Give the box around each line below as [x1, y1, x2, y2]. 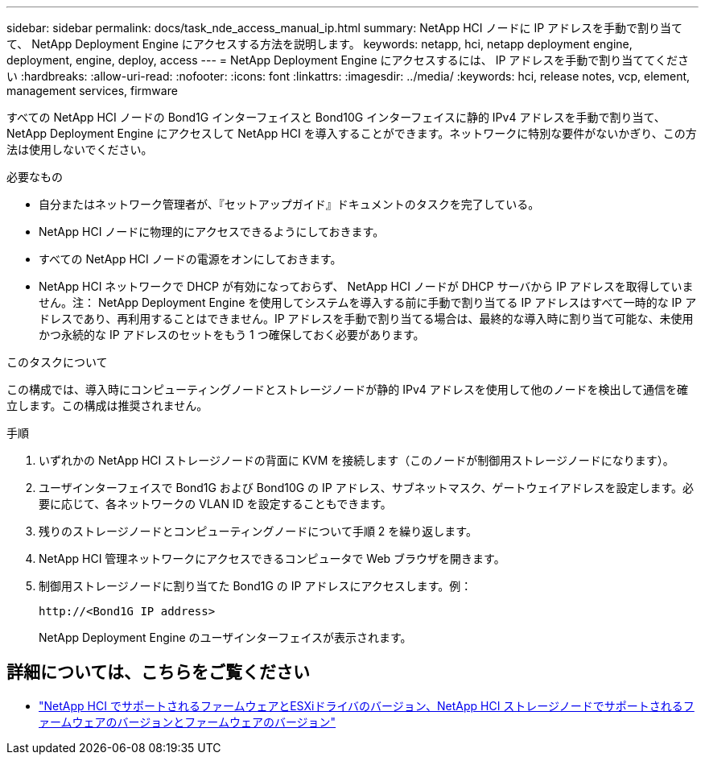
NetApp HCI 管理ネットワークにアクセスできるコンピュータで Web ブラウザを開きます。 [39, 552, 505, 565]
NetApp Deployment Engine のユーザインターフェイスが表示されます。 [39, 631, 412, 644]
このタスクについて [6, 355, 108, 369]
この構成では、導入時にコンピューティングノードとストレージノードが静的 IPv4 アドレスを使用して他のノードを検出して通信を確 [6, 383, 688, 396]
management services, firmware [6, 84, 178, 97]
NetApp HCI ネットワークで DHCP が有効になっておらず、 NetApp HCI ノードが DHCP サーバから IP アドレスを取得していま [39, 279, 694, 293]
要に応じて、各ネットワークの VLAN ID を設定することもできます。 [39, 497, 392, 511]
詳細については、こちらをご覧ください [6, 662, 310, 683]
